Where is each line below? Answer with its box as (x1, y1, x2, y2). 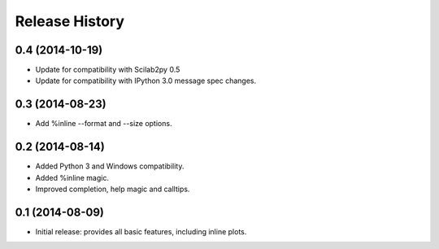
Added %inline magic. (35, 173, 110, 182)
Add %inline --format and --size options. (35, 119, 172, 129)
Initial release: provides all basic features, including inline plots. (35, 226, 247, 236)
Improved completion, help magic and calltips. (35, 184, 190, 194)
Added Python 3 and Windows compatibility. (35, 161, 185, 171)
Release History (15, 12, 125, 30)
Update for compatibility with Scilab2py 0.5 (35, 65, 180, 75)
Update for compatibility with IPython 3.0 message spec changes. (35, 76, 256, 85)
